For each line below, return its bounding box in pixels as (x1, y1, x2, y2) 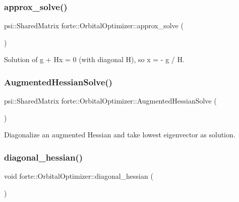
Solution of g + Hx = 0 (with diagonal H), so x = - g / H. (4, 54, 185, 65)
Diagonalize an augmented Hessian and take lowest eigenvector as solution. (4, 129, 235, 140)
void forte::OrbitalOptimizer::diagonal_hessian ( (4, 171, 153, 181)
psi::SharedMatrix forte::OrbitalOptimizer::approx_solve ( (4, 20, 184, 31)
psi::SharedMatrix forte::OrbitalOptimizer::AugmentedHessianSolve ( (4, 95, 217, 106)
